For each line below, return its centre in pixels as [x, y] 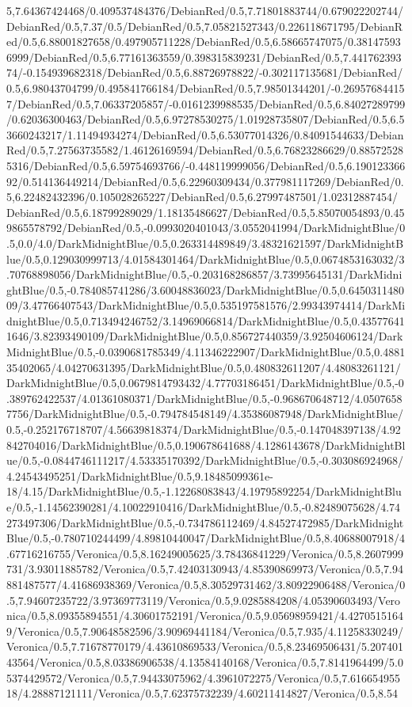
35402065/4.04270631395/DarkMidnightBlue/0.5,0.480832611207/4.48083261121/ [204, 367]
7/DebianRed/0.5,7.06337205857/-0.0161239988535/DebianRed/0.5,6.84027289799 [206, 103]
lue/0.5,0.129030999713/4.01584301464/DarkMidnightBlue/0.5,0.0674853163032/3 [206, 258]
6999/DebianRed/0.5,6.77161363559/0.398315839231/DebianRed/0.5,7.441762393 [204, 57]
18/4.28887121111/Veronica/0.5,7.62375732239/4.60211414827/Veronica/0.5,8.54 [202, 693]
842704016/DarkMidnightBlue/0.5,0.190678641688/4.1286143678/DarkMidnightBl [206, 445]
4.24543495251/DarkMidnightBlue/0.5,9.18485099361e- [140, 475]
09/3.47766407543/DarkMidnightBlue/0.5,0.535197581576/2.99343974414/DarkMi [206, 305]
